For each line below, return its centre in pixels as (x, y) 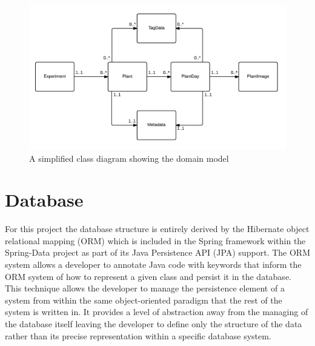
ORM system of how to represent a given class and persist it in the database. (148, 276)
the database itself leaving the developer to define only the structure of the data (154, 323)
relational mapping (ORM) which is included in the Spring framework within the (155, 240)
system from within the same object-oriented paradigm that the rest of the (144, 300)
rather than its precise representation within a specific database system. (138, 335)
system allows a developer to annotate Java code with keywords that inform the (153, 264)
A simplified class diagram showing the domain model (129, 158)
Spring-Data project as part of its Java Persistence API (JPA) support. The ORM (158, 252)
